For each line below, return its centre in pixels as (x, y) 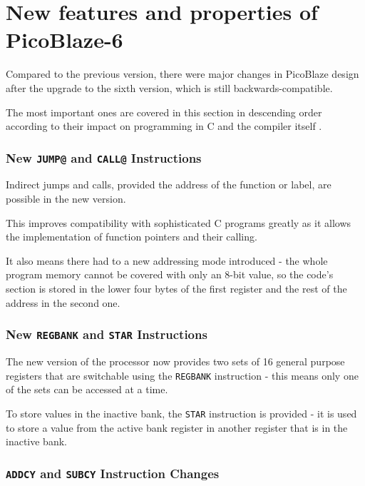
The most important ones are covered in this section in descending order (164, 112)
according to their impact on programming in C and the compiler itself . (164, 126)
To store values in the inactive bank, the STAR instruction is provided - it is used (181, 413)
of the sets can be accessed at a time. (87, 389)
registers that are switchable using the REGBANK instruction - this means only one (182, 375)
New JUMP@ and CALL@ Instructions (104, 157)
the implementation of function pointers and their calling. (132, 237)
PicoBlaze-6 (65, 40)
